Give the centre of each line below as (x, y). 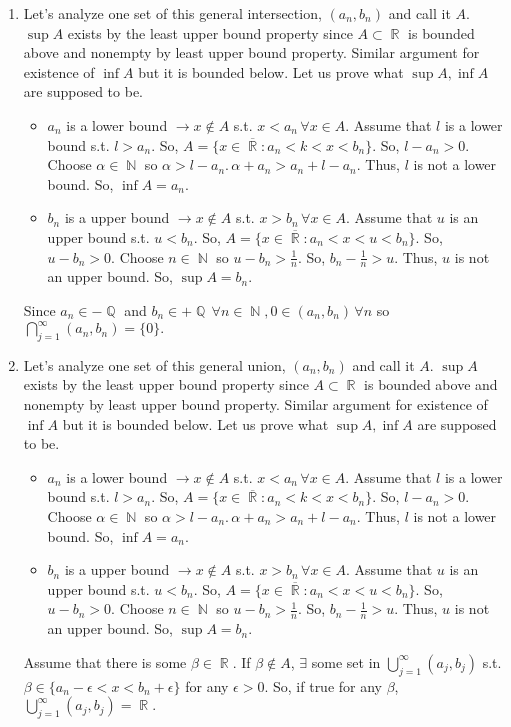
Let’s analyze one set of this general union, (154, 364)
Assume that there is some (105, 661)
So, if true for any (327, 685)
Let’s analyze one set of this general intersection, (172, 13)
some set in (346, 661)
